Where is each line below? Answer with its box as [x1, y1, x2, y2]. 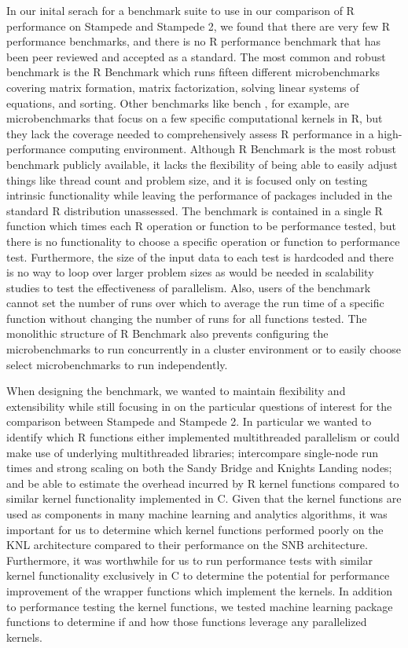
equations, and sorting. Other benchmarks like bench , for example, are [6, 94, 350, 111]
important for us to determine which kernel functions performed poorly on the [6, 521, 384, 537]
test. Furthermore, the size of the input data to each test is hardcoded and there [6, 248, 394, 265]
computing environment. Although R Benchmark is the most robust [69, 141, 396, 157]
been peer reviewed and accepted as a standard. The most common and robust [6, 48, 386, 64]
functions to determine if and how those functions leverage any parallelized [6, 613, 367, 630]
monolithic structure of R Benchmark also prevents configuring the [6, 325, 329, 342]
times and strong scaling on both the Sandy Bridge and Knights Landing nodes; [6, 459, 392, 476]
